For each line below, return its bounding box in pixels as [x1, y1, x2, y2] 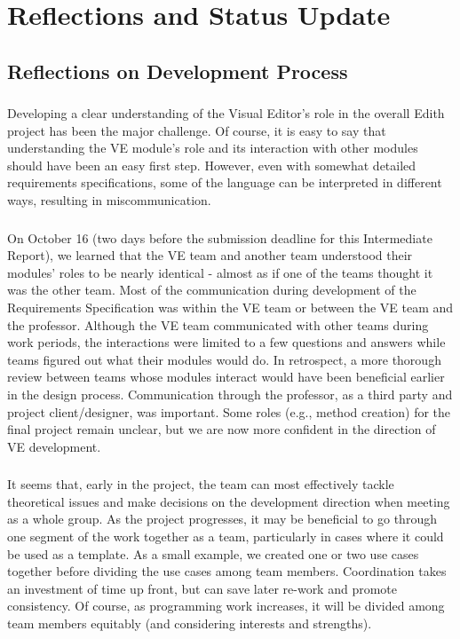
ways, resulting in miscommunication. [7, 191, 211, 209]
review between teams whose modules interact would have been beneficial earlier [7, 367, 445, 386]
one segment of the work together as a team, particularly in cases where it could [7, 526, 444, 545]
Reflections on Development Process [7, 57, 348, 84]
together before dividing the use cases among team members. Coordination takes [7, 562, 447, 580]
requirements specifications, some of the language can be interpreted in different [7, 173, 442, 192]
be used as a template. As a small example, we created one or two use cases [7, 544, 419, 563]
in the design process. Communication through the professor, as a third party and [7, 384, 453, 403]
